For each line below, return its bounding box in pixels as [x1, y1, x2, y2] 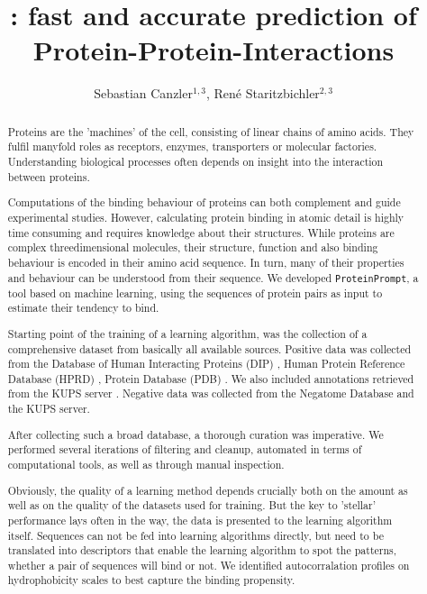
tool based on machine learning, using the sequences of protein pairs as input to [7, 285, 383, 300]
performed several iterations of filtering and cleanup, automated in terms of [7, 442, 362, 457]
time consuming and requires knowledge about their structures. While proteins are [7, 224, 395, 240]
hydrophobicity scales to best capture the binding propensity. [7, 572, 295, 588]
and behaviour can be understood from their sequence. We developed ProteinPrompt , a [7, 270, 419, 285]
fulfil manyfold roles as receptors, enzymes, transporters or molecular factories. [7, 139, 377, 154]
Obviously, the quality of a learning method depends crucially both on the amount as [7, 482, 408, 498]
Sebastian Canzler [94, 84, 193, 103]
